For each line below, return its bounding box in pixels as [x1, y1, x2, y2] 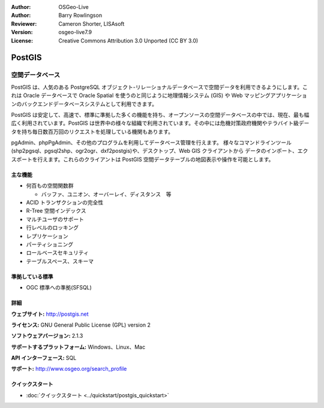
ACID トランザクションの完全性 [26, 199, 104, 206]
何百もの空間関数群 [26, 182, 74, 189]
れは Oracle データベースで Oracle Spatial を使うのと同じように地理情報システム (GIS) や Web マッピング [11, 92, 271, 99]
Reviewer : [11, 20, 37, 27]
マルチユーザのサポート [26, 216, 84, 223]
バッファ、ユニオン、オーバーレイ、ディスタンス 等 [41, 191, 172, 198]
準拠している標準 [11, 273, 53, 280]
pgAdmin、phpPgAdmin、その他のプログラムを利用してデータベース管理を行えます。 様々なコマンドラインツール [11, 139, 292, 146]
